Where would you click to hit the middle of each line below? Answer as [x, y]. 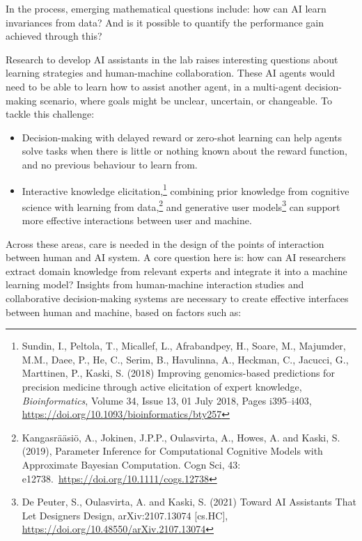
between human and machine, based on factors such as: [124, 312]
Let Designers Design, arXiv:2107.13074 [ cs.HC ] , [125, 515]
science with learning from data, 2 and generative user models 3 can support [181, 205]
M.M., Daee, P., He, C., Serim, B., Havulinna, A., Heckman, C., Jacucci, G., [185, 359]
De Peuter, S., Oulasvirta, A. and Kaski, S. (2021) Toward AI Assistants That [189, 502]
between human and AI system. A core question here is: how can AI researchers [176, 257]
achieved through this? [54, 36]
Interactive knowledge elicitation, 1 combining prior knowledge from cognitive [186, 189]
